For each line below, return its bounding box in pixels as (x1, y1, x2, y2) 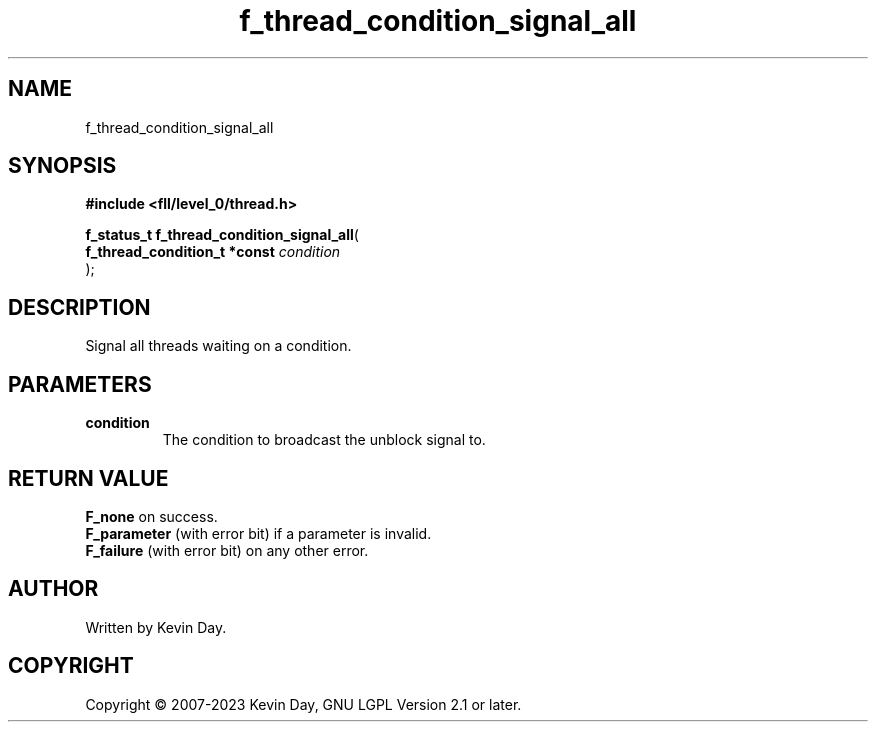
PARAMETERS (8, 371, 152, 397)
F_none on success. (85, 507, 218, 525)
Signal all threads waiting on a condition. (85, 337, 352, 355)
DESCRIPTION (8, 294, 151, 320)
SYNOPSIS (8, 153, 117, 179)
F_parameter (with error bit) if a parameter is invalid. (85, 524, 432, 542)
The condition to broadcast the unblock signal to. (162, 431, 486, 449)
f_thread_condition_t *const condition (85, 243, 341, 261)
